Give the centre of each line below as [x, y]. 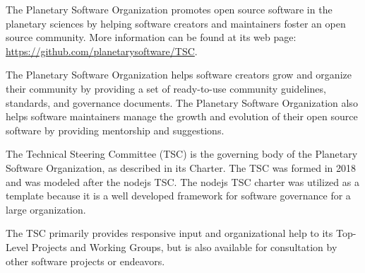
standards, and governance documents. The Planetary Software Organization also [182, 102]
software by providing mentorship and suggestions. [115, 130]
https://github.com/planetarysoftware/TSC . [102, 51]
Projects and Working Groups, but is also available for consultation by [184, 246]
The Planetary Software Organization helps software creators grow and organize [179, 75]
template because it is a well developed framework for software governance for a [178, 196]
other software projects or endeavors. [85, 261]
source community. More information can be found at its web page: [151, 37]
